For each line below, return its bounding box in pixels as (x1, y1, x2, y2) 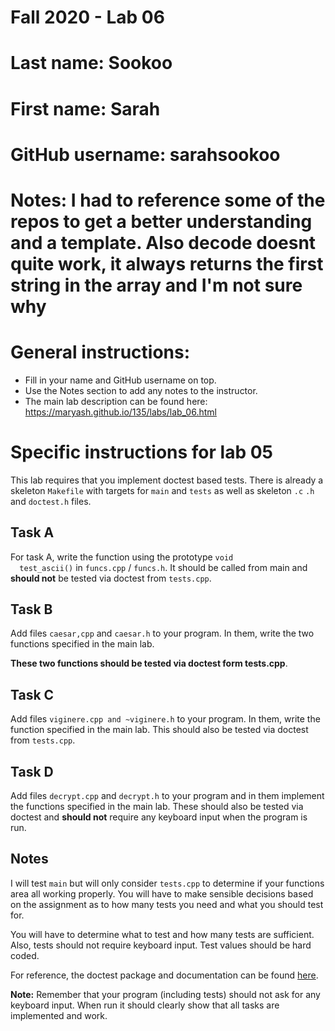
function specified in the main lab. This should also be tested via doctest (10, 724, 309, 736)
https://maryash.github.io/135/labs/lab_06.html (24, 406, 217, 418)
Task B (10, 601, 53, 618)
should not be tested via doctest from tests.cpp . (10, 572, 212, 584)
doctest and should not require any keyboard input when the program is (10, 811, 308, 823)
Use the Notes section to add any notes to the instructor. (24, 384, 258, 396)
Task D (10, 763, 54, 780)
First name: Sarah (10, 97, 161, 120)
